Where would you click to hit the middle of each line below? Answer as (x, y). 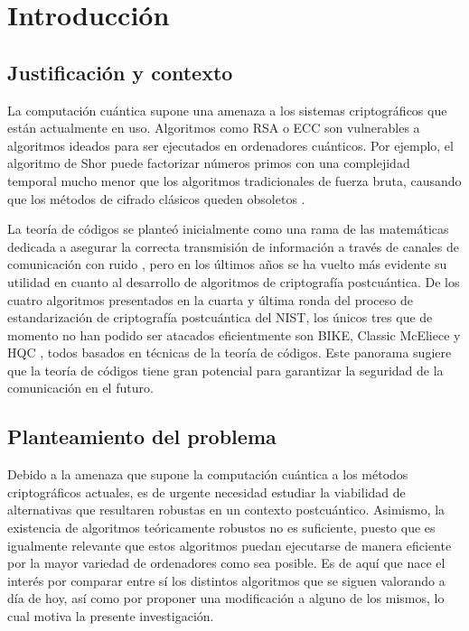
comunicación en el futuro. (80, 388)
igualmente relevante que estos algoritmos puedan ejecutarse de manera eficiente (230, 545)
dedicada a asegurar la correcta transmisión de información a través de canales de (233, 246)
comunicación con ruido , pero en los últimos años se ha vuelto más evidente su (227, 264)
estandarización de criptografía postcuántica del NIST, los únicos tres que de (220, 317)
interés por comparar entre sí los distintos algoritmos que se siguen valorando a (226, 580)
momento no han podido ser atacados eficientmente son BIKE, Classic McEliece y (234, 334)
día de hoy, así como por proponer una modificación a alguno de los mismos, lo (226, 598)
